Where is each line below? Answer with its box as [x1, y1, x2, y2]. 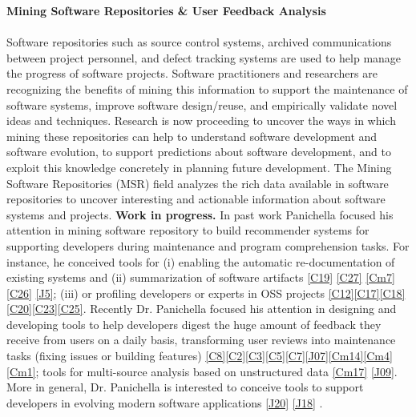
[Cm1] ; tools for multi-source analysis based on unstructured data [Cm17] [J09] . [6, 363, 398, 379]
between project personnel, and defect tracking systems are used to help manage [6, 49, 402, 66]
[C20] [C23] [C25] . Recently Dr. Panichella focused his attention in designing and [6, 300, 397, 317]
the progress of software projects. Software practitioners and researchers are [6, 65, 378, 82]
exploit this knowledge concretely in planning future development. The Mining [6, 158, 392, 175]
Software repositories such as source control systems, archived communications [6, 34, 392, 50]
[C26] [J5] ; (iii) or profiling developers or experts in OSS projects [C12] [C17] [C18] [6, 284, 406, 301]
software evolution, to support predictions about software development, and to [6, 143, 391, 160]
